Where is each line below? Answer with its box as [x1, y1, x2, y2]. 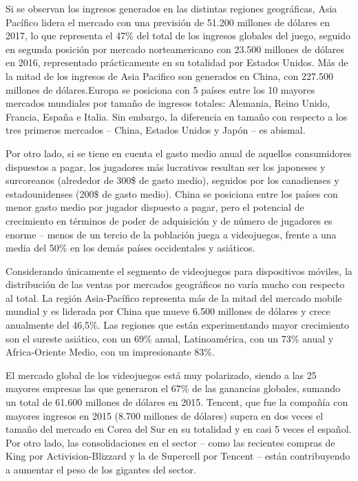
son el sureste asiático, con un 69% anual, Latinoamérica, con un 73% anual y [6, 331, 334, 345]
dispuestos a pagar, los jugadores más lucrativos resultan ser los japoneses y [6, 159, 326, 174]
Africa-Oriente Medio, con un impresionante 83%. [6, 345, 215, 359]
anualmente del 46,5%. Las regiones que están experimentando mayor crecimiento [6, 318, 350, 332]
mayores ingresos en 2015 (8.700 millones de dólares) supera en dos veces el [6, 408, 324, 422]
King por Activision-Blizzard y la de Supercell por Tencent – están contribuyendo [6, 449, 350, 463]
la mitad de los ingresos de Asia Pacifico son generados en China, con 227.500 [6, 68, 333, 83]
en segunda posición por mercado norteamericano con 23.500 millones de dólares [6, 41, 345, 56]
